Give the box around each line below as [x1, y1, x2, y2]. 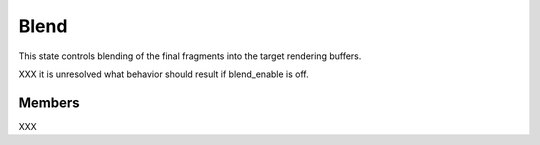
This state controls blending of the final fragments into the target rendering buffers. [18, 50, 362, 62]
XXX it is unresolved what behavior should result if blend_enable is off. [18, 68, 309, 80]
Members [18, 94, 80, 111]
